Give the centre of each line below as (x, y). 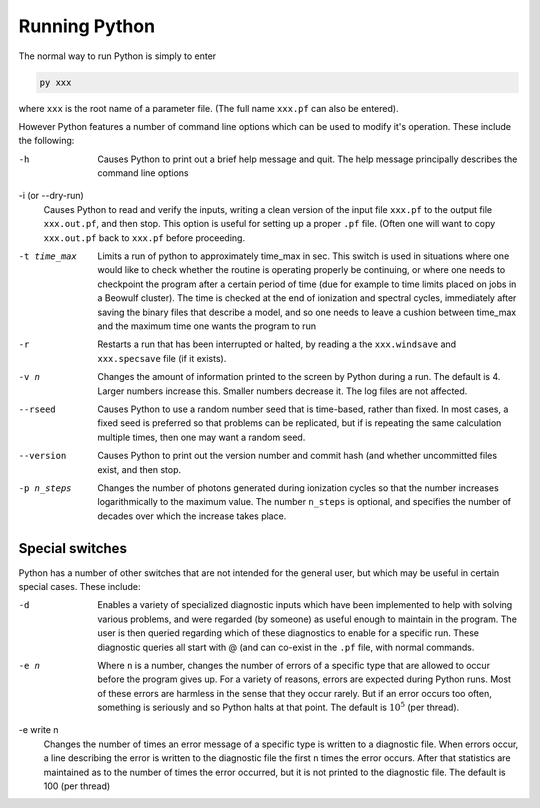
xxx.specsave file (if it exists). (162, 358)
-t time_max (47, 256)
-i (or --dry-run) (51, 196)
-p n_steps (45, 488)
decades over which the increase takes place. (192, 516)
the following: (46, 141)
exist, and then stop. (139, 469)
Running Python (86, 26)
